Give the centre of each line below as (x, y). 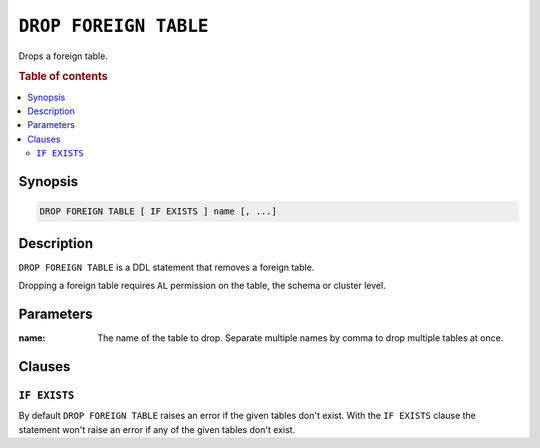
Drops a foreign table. (63, 56)
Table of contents (63, 77)
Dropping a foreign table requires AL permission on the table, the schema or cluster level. (202, 286)
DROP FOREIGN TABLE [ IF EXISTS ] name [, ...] (158, 211)
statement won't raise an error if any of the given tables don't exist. (157, 429)
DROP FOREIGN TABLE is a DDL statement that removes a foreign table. (166, 267)
